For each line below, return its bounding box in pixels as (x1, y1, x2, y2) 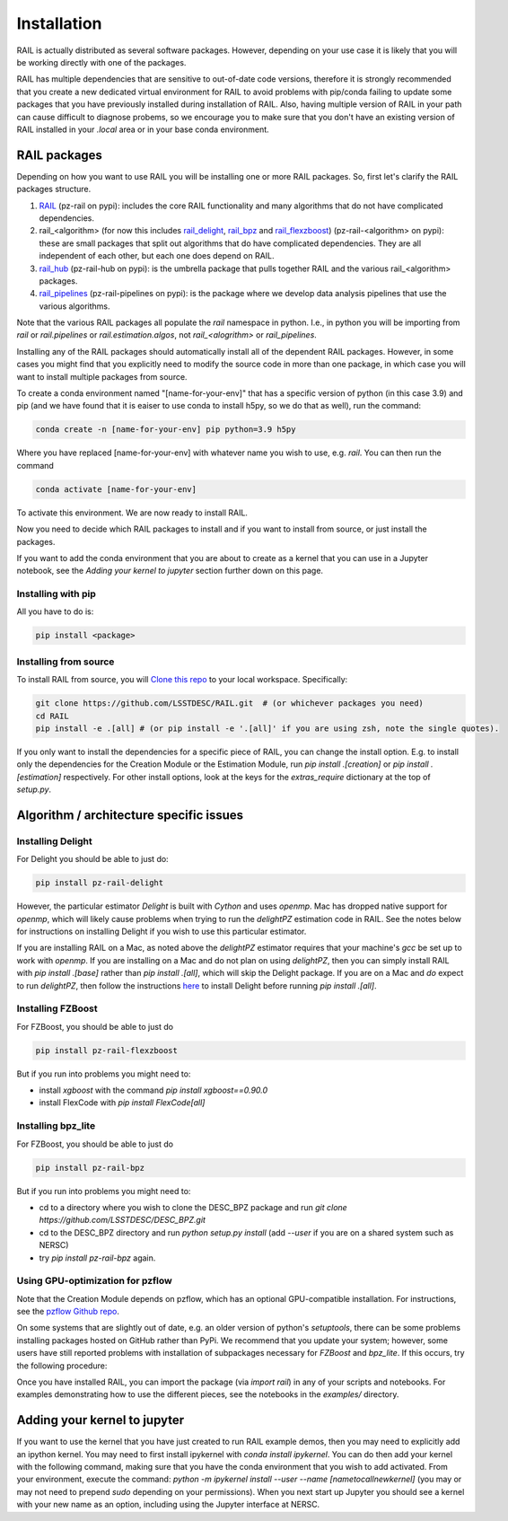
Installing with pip (16, 588, 96, 601)
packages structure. (16, 184, 92, 195)
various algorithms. (39, 301, 111, 312)
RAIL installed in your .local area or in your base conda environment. (16, 124, 269, 135)
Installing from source (16, 655, 115, 668)
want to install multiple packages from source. (16, 371, 188, 382)
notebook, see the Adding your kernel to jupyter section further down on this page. (16, 566, 323, 576)
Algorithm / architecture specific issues (16, 807, 244, 822)
